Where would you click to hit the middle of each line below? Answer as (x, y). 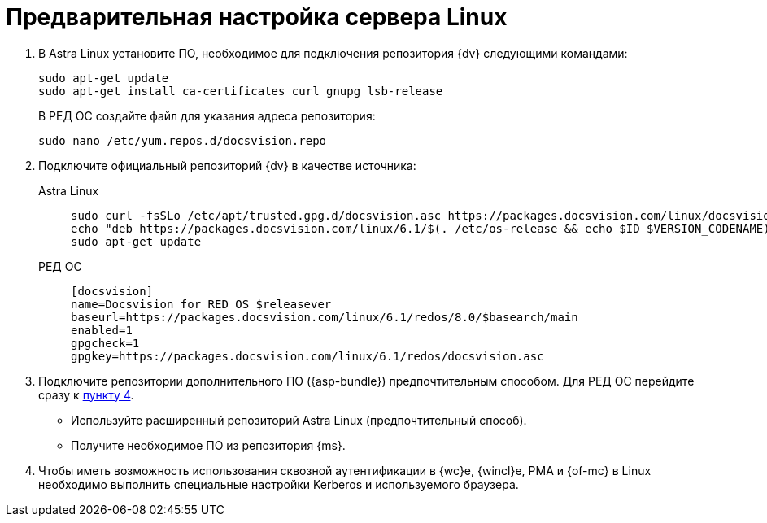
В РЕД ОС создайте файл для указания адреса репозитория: (207, 115)
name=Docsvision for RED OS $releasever (201, 304)
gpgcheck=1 (105, 343)
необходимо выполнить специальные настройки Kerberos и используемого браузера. (279, 484)
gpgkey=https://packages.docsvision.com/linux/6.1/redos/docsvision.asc (307, 356)
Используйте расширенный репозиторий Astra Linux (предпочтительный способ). (299, 420)
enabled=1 (102, 330)
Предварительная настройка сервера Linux (257, 17)
